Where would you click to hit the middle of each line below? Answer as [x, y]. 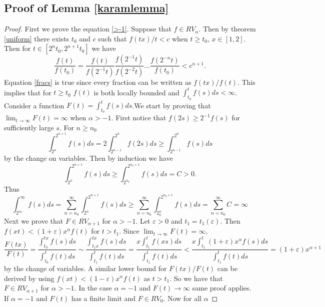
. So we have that [196, 278]
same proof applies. [222, 288]
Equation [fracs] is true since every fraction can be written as [98, 82]
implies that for [28, 92]
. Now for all [182, 298]
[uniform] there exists [37, 38]
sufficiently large [29, 127]
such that [112, 38]
